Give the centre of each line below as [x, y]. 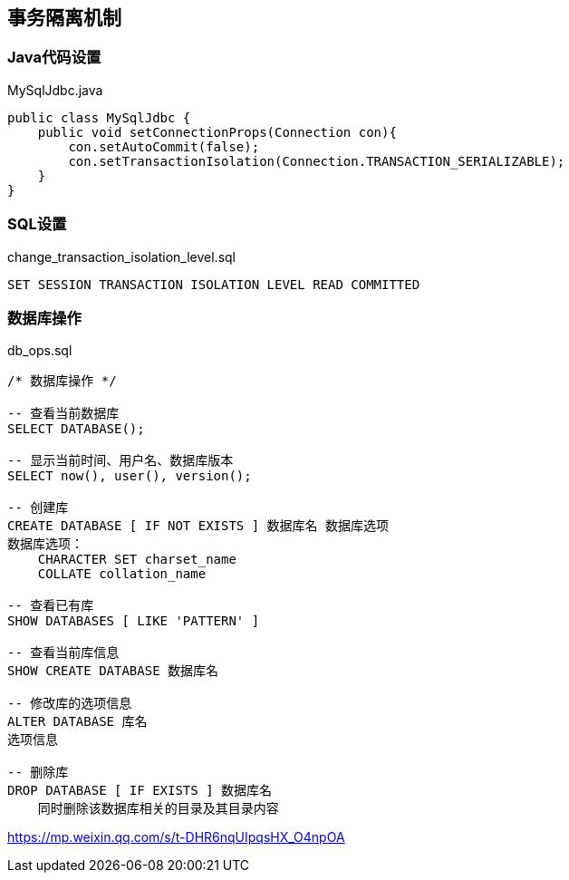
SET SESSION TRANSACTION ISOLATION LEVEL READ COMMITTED [214, 284]
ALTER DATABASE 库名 [77, 722]
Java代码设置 [54, 58]
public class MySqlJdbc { [99, 117]
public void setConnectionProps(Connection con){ [217, 132]
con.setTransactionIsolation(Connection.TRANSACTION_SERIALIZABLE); [317, 161]
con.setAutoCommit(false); [164, 146]
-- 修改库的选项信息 [70, 704]
